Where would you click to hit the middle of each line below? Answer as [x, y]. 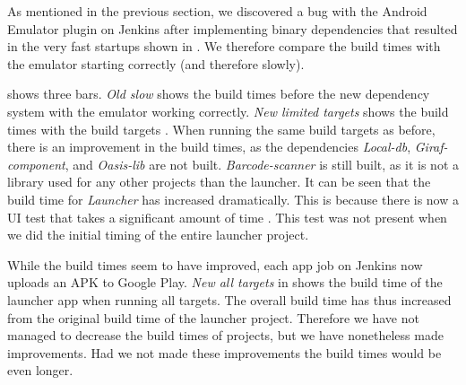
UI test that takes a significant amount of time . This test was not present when [227, 217]
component [36, 164]
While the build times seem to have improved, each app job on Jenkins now [215, 264]
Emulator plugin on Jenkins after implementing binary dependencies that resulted [233, 28]
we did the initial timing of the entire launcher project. [158, 235]
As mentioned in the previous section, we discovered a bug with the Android [217, 11]
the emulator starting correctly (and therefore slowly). [156, 63]
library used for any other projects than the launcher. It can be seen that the [219, 182]
